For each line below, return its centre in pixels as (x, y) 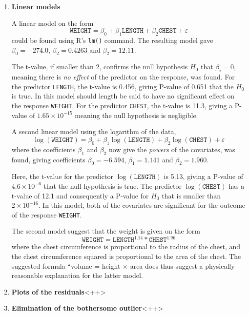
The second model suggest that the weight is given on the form (106, 231)
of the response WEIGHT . (47, 214)
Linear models (36, 6)
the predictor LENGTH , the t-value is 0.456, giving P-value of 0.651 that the (123, 86)
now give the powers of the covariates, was (172, 149)
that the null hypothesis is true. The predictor (113, 186)
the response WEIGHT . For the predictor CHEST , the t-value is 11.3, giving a (122, 106)
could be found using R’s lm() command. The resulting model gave (112, 40)
